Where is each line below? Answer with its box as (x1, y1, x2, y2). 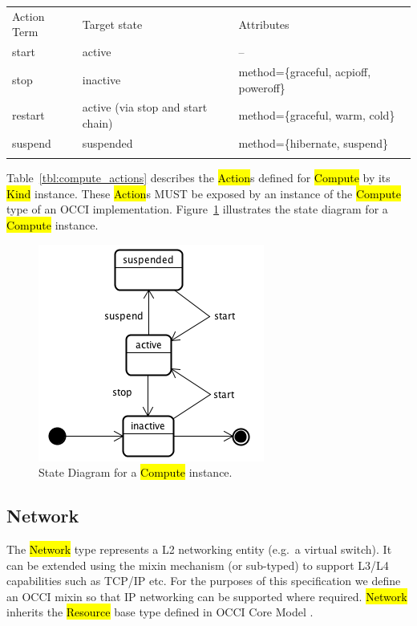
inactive (82, 71, 121, 87)
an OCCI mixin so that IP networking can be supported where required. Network (6, 587, 407, 604)
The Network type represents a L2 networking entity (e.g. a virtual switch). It (6, 541, 392, 558)
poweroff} (238, 79, 285, 96)
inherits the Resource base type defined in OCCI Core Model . (6, 604, 314, 620)
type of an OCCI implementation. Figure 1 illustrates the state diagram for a (6, 201, 388, 217)
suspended (82, 134, 133, 151)
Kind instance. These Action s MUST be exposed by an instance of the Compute (6, 185, 401, 201)
